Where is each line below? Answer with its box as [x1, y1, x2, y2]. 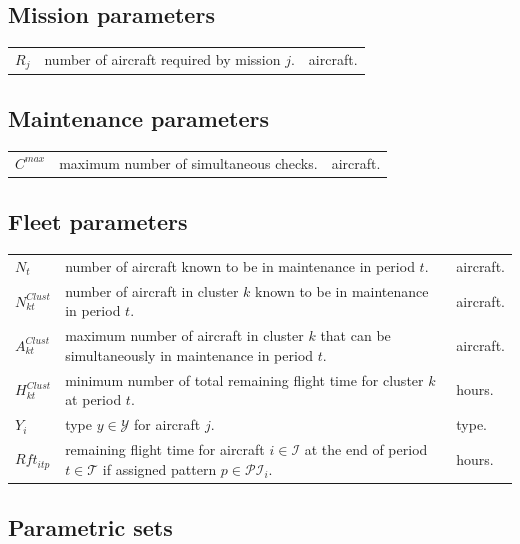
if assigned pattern [102, 458, 217, 479]
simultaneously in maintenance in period [65, 344, 314, 365]
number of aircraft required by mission [44, 49, 281, 70]
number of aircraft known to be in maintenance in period [65, 255, 415, 276]
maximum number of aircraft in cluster [65, 325, 304, 346]
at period [65, 389, 122, 410]
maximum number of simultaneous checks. [59, 152, 318, 173]
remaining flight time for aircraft [65, 438, 265, 459]
